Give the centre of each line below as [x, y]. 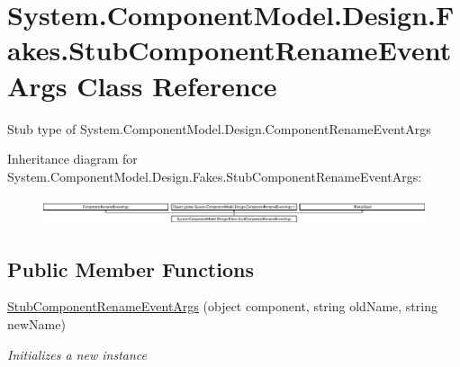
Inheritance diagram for [72, 159]
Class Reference [177, 85]
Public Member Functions [131, 269]
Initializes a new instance [77, 354]
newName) [36, 323]
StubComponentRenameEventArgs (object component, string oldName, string [222, 306]
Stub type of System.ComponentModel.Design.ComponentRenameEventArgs [219, 128]
